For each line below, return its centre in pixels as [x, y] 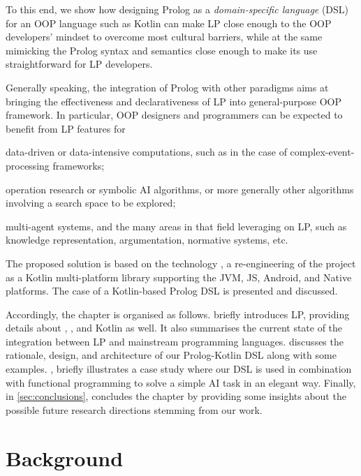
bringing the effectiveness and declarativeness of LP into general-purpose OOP [174, 101]
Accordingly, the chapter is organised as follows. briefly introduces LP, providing [178, 314]
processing [28, 165]
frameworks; [79, 165]
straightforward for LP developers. [79, 64]
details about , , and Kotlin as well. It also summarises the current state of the [174, 328]
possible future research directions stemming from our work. [134, 409]
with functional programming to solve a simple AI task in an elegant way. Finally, [181, 382]
